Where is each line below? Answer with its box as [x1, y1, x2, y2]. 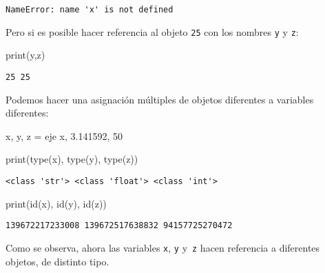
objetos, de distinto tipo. [6, 254, 109, 268]
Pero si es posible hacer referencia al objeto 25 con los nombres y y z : [6, 24, 299, 39]
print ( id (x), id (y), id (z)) [6, 196, 107, 210]
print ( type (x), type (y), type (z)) [6, 152, 138, 166]
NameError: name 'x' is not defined [6, 5, 174, 14]
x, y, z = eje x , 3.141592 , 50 [6, 128, 123, 143]
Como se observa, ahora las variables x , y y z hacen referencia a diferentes [6, 240, 320, 254]
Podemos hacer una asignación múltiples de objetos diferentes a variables [6, 92, 314, 106]
